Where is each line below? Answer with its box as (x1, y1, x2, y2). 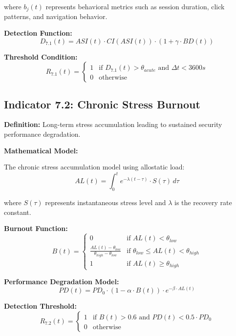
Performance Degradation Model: (4, 276, 119, 286)
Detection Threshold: (4, 301, 77, 311)
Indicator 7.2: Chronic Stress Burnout (4, 96, 200, 111)
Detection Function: (4, 28, 72, 38)
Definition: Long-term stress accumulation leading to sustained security (4, 119, 222, 129)
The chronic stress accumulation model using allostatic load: (4, 162, 185, 172)
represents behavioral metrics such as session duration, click (45, 1, 225, 11)
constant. (4, 207, 31, 217)
